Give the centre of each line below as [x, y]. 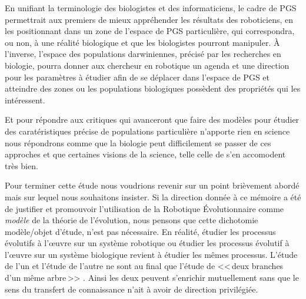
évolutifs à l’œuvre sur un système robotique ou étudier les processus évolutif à [147, 243]
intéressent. [25, 100]
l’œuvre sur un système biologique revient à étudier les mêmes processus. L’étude [151, 254]
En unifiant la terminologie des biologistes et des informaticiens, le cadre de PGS [151, 8]
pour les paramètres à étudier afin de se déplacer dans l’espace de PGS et [137, 77]
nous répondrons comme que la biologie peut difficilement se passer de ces [138, 142]
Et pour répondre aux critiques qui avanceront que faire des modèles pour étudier [152, 120]
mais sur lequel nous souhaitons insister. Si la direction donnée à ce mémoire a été [153, 196]
